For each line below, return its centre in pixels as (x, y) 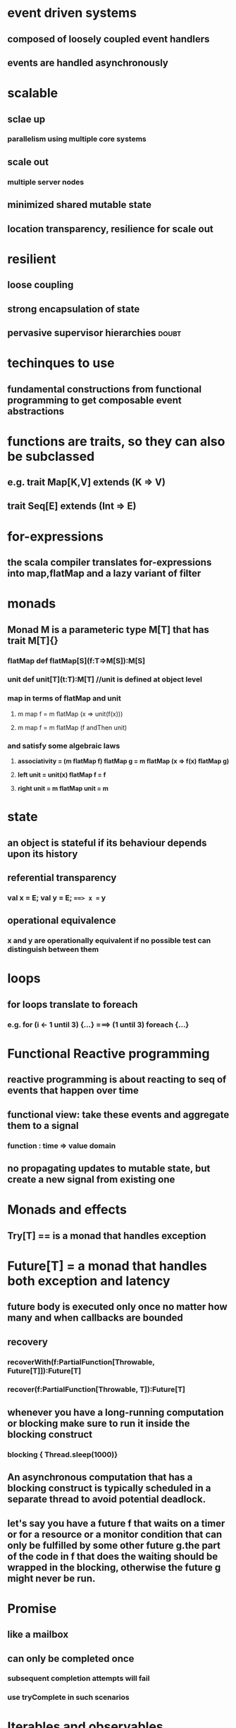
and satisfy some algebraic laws (64, 746)
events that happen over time (73, 1091)
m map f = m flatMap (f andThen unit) (72, 727)
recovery (27, 1341)
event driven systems (72, 13)
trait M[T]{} (33, 640)
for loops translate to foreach (73, 1005)
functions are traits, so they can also (116, 441)
